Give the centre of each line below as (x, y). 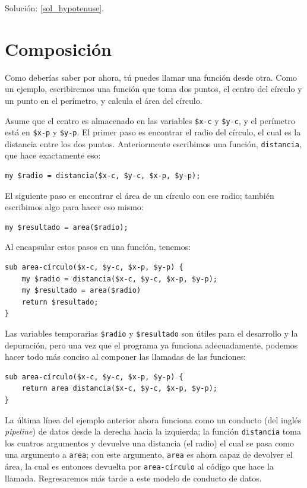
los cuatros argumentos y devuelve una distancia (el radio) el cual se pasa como (150, 443)
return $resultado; (60, 302)
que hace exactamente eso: (53, 155)
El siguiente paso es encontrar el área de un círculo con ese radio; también (140, 195)
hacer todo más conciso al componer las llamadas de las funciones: (126, 357)
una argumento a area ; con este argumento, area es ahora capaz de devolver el (149, 454)
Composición (58, 48)
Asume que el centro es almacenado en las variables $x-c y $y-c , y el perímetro (150, 120)
